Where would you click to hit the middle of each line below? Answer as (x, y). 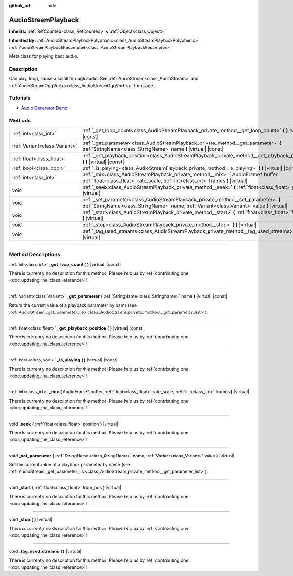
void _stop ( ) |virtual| (31, 520)
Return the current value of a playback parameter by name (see (73, 305)
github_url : (20, 6)
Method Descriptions (35, 255)
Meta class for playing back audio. (43, 56)
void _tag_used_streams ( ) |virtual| (45, 552)
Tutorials (20, 98)
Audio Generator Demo (44, 108)
